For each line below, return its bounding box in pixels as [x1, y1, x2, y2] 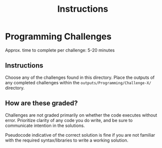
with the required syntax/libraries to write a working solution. [5, 137, 129, 143]
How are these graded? [5, 99, 78, 107]
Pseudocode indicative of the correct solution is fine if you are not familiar [5, 132, 156, 138]
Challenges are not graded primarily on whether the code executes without [5, 112, 158, 118]
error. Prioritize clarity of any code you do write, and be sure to [5, 117, 133, 123]
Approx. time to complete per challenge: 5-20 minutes [5, 47, 115, 53]
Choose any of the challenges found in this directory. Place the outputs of [5, 74, 155, 80]
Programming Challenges [5, 31, 112, 42]
